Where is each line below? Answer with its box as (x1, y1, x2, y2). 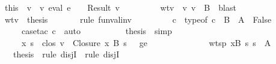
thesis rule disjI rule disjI (13, 48, 120, 60)
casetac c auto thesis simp (21, 25, 172, 37)
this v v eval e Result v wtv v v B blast (4, 1, 236, 13)
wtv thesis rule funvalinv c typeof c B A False (4, 13, 272, 25)
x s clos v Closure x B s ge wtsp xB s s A (21, 36, 271, 48)
